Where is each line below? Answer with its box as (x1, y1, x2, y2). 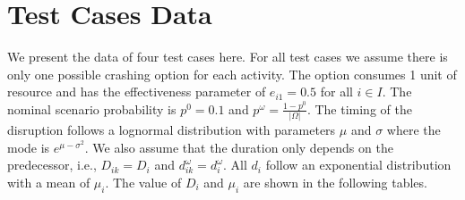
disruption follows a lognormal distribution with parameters (7, 121, 336, 139)
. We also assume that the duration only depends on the (84, 137, 393, 156)
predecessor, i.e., (7, 155, 97, 174)
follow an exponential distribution (265, 155, 452, 174)
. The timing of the (306, 99, 412, 118)
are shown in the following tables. (243, 173, 427, 191)
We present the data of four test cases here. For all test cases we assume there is (7, 47, 448, 66)
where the (386, 121, 441, 139)
